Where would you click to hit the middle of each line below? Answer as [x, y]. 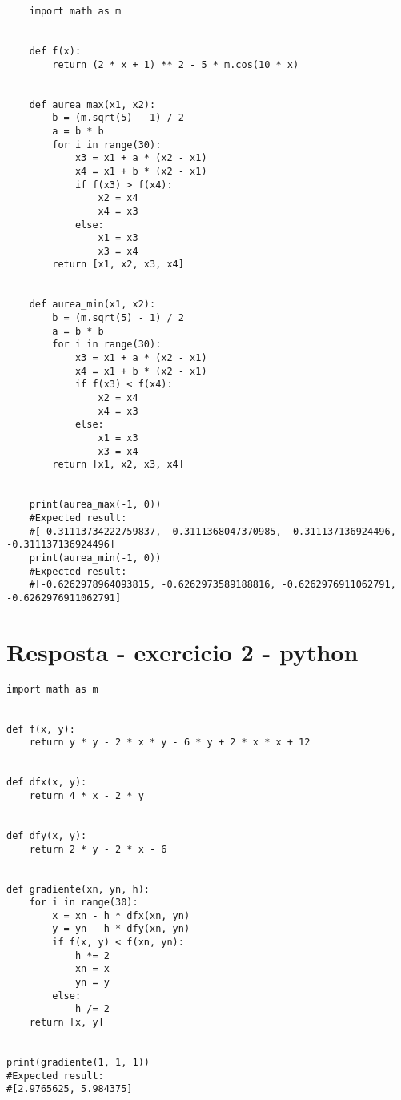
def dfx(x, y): [47, 783]
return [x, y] [66, 1023]
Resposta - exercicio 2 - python [182, 651]
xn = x [92, 969]
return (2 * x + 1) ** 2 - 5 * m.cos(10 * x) [176, 64]
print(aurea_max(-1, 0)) [95, 505]
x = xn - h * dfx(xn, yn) [121, 915]
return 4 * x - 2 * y [86, 795]
